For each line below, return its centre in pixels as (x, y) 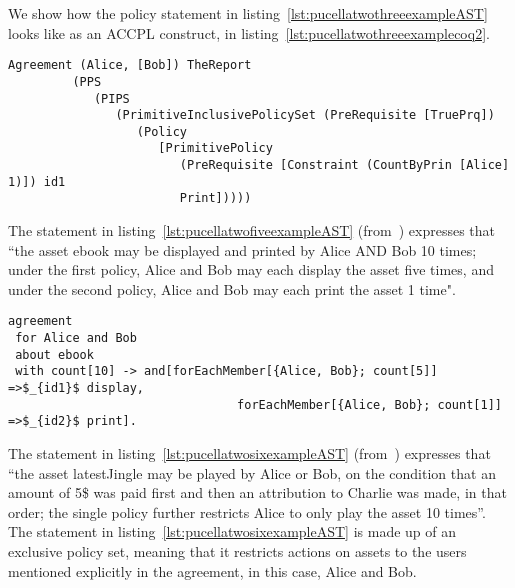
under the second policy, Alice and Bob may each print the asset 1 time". (232, 288)
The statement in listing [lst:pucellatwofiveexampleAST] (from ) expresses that (252, 230)
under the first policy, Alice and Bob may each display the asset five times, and (251, 269)
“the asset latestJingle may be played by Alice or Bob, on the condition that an (252, 472)
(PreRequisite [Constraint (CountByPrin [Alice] (344, 165)
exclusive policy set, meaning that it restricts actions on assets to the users (237, 551)
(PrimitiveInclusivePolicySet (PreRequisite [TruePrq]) (305, 115)
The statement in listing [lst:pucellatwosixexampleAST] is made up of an (232, 531)
